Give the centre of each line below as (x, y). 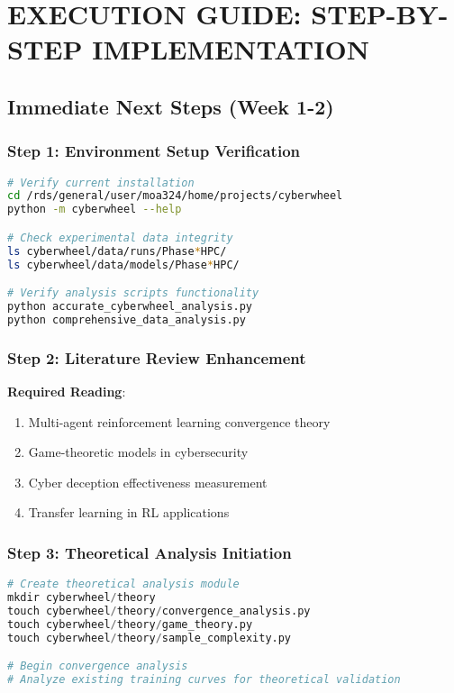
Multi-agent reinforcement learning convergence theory (179, 421)
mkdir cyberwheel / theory (82, 598)
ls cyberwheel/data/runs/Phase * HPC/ (117, 251)
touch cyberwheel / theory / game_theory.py (130, 624)
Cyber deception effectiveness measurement (148, 482)
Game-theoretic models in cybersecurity (138, 452)
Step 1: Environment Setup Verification (154, 151)
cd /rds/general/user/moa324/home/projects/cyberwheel (175, 196)
